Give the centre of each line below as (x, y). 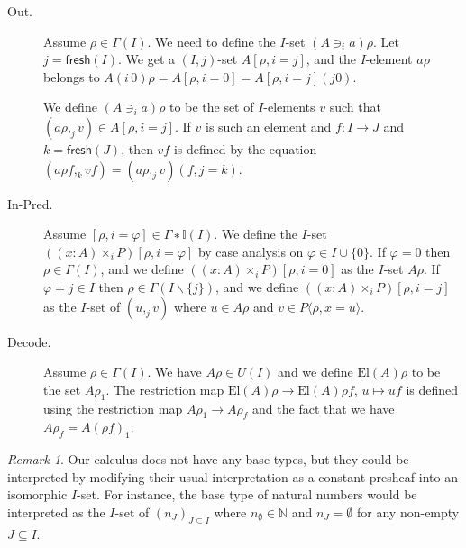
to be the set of (212, 107)
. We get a (147, 59)
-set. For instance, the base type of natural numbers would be (247, 494)
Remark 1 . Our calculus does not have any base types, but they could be (208, 459)
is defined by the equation (245, 148)
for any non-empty (408, 511)
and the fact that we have (324, 408)
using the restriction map (113, 408)
